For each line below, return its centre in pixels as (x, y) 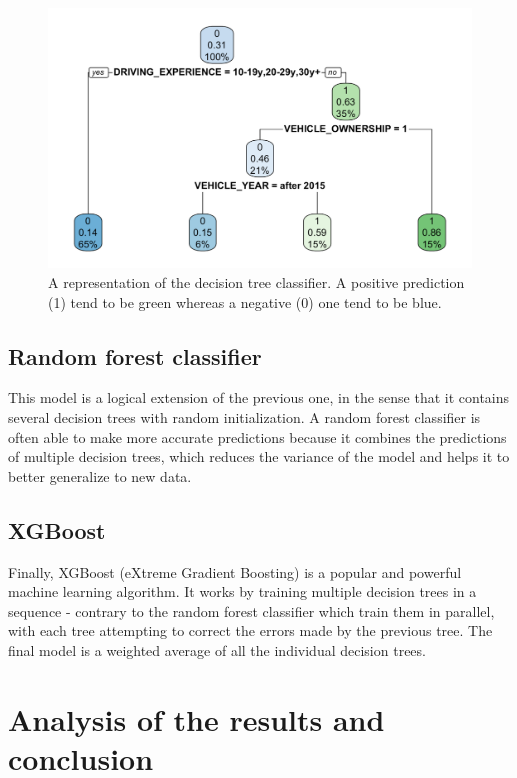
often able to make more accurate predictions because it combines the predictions (257, 436)
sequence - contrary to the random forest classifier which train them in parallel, (251, 610)
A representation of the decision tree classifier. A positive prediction (256, 282)
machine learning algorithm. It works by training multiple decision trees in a (242, 591)
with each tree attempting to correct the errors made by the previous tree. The (250, 630)
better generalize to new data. (100, 475)
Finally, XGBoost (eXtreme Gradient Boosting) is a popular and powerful (235, 571)
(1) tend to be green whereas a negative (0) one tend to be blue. (245, 301)
